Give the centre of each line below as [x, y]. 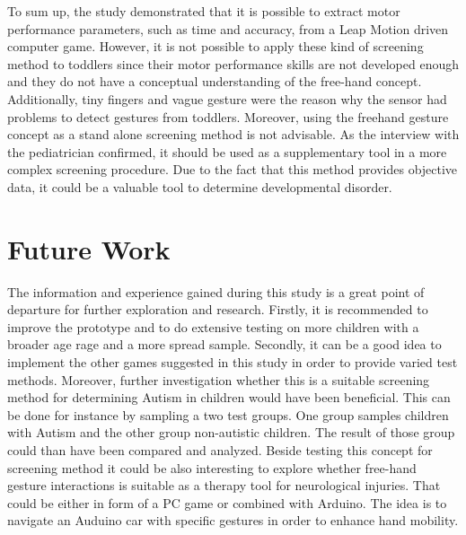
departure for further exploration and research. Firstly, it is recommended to [218, 309]
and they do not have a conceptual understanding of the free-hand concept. [215, 81]
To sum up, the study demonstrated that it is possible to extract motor [204, 11]
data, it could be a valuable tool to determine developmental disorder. [200, 186]
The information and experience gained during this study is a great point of [216, 291]
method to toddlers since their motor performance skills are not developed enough [233, 63]
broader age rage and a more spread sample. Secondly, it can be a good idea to [224, 344]
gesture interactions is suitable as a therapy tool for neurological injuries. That [224, 485]
